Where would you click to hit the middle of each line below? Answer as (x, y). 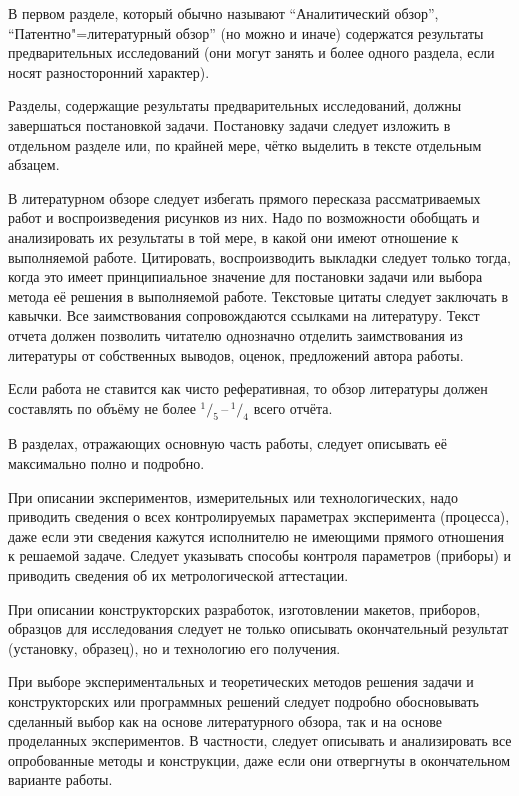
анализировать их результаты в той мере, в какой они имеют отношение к (233, 236)
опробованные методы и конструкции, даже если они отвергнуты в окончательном (259, 759)
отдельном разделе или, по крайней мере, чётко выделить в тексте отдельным (245, 144)
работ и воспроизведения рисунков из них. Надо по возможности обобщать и (244, 217)
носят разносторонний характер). (109, 71)
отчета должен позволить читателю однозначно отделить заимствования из (235, 334)
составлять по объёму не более (102, 407)
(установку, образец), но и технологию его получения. (174, 647)
